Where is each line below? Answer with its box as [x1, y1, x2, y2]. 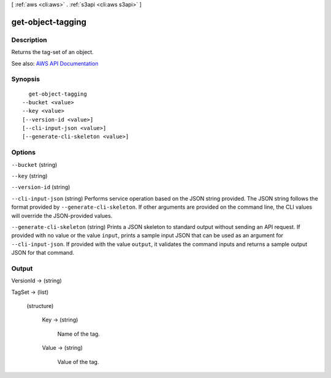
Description [11, 36, 47, 44]
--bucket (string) [11, 161, 58, 168]
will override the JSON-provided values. [11, 212, 113, 219]
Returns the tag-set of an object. [11, 48, 94, 56]
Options [11, 148, 36, 156]
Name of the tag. [57, 330, 101, 337]
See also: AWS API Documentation [11, 60, 99, 67]
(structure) [26, 303, 54, 310]
